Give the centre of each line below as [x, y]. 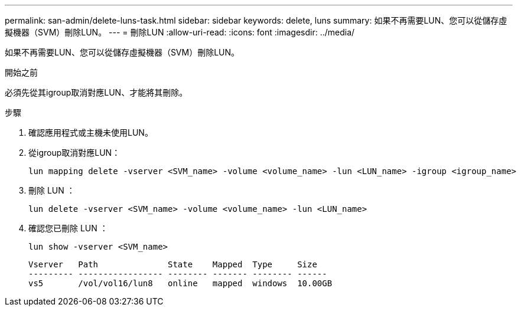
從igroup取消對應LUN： [74, 153]
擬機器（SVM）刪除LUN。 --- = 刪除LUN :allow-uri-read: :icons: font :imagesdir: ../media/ [180, 32]
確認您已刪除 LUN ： [68, 228]
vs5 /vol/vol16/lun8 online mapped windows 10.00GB [180, 283]
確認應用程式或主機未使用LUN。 [91, 132]
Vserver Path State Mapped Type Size [173, 264]
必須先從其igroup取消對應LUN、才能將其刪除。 [96, 92]
